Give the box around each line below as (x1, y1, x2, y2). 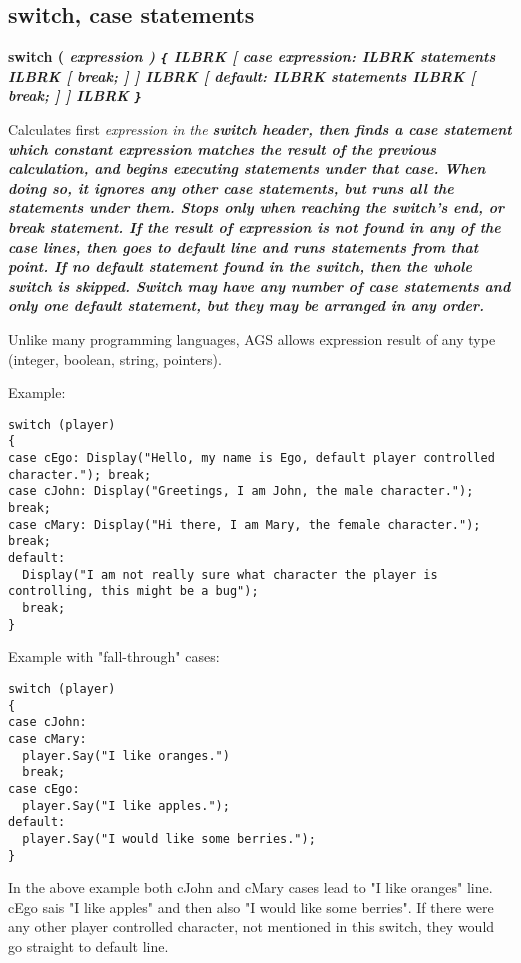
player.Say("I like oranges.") (22, 748, 230, 763)
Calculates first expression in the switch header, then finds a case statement (8, 119, 512, 140)
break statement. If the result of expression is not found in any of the (8, 217, 501, 238)
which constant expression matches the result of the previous (8, 138, 437, 159)
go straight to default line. (8, 935, 169, 956)
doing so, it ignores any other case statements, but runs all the (8, 177, 454, 198)
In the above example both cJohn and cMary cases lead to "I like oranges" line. (8, 877, 493, 898)
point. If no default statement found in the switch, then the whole (8, 256, 472, 277)
